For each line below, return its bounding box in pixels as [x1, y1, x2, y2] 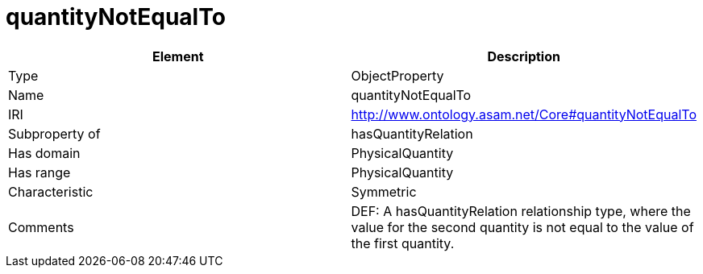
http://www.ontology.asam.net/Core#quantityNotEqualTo [351, 106, 697, 122]
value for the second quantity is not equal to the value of [351, 218, 694, 235]
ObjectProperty [351, 67, 444, 84]
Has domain [8, 144, 81, 161]
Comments [8, 218, 74, 235]
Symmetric [351, 183, 417, 200]
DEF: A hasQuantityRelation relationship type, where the [351, 202, 691, 219]
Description [487, 48, 560, 64]
